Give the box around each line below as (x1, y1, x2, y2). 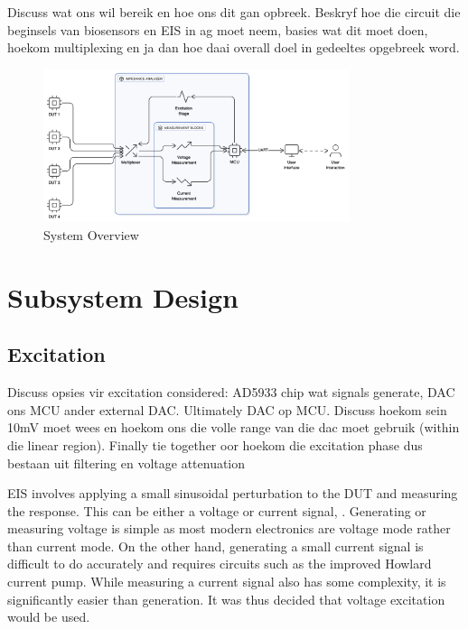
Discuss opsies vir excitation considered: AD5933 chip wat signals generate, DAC (7, 383, 455, 402)
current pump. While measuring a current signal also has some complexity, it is (7, 572, 446, 591)
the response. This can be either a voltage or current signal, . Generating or (7, 501, 426, 520)
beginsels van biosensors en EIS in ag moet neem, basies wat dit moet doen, (7, 20, 428, 39)
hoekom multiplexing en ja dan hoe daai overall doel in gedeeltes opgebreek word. (7, 38, 460, 57)
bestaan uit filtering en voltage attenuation (7, 453, 246, 472)
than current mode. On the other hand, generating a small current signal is (7, 536, 424, 555)
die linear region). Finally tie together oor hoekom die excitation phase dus (7, 435, 423, 454)
